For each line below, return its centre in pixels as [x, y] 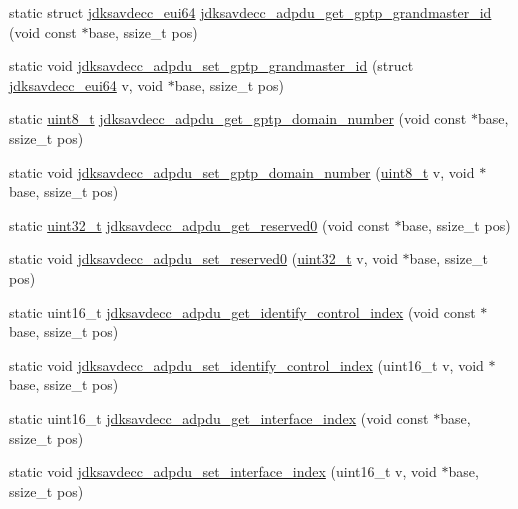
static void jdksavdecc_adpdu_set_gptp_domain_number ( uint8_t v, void [242, 171]
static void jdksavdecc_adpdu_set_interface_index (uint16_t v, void [223, 471]
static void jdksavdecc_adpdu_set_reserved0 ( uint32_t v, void [203, 258]
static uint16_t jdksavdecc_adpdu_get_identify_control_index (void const [242, 311]
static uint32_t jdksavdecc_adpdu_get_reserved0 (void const [199, 224]
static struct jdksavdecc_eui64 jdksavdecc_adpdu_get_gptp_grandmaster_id [250, 12]
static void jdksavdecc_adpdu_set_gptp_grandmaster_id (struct [211, 65]
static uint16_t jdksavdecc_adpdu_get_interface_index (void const [219, 417]
